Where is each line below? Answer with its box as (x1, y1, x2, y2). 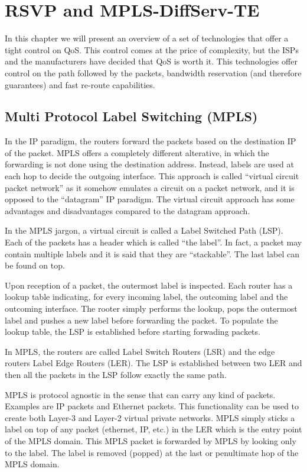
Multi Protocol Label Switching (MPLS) (5, 107, 258, 125)
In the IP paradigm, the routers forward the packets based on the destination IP (5, 135, 296, 147)
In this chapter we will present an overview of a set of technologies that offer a (5, 32, 289, 44)
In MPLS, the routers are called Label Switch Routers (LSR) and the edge (5, 345, 275, 357)
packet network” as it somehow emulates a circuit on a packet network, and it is (5, 181, 295, 193)
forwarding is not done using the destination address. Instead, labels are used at (5, 158, 295, 170)
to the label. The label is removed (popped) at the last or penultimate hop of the (5, 446, 299, 458)
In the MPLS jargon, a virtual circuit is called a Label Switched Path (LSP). (5, 224, 283, 237)
